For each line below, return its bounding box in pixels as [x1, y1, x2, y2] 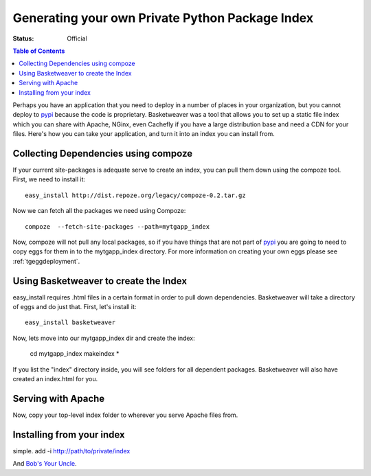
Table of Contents [12, 47, 65, 55]
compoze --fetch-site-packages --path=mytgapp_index [25, 223, 210, 230]
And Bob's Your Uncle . [12, 460, 77, 468]
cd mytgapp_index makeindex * [30, 350, 120, 358]
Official [67, 34, 87, 43]
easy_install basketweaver [25, 319, 116, 326]
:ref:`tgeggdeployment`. [12, 257, 80, 265]
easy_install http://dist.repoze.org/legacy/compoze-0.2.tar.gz [25, 191, 247, 199]
